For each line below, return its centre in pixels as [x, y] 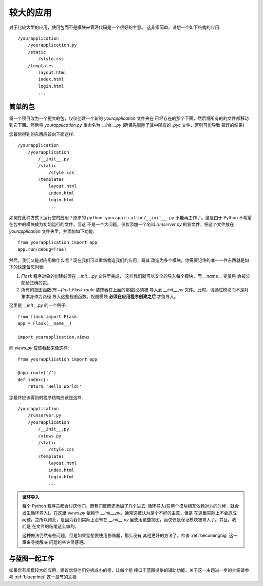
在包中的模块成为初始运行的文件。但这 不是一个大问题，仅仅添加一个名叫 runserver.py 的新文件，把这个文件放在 [122, 225]
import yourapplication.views [54, 337]
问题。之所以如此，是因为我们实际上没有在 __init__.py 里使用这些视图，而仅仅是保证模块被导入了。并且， [127, 519]
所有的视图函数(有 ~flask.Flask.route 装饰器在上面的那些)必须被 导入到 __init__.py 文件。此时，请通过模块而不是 [133, 289]
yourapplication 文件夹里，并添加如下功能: [52, 231]
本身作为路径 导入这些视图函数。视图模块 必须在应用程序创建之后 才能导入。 [102, 296]
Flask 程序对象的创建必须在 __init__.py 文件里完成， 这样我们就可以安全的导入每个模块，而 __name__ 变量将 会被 [133, 276]
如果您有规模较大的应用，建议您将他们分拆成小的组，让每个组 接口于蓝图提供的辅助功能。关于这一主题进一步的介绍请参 [129, 570]
